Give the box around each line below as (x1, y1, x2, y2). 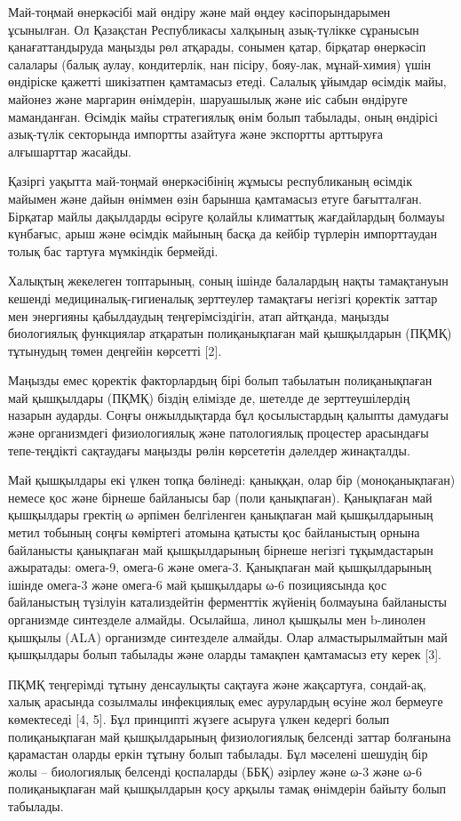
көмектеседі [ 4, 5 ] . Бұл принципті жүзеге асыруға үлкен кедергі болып (8, 709, 390, 728)
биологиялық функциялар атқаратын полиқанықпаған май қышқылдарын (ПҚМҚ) (8, 324, 452, 342)
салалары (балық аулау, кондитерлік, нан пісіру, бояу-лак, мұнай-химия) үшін (8, 54, 432, 73)
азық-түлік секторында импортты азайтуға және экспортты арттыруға (8, 125, 384, 143)
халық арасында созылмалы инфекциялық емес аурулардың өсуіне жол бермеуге (8, 692, 443, 711)
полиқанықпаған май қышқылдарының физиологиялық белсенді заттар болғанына (8, 727, 451, 745)
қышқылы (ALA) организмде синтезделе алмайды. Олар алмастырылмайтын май (8, 627, 448, 646)
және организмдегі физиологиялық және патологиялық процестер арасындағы (8, 423, 429, 442)
